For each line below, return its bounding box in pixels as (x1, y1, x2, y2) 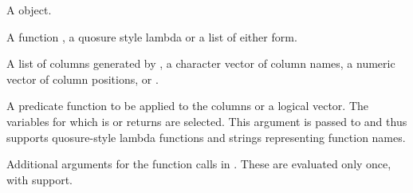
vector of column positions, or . (6, 70, 159, 87)
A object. (6, 2, 52, 18)
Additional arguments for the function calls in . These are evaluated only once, (6, 156, 391, 172)
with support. (6, 171, 73, 187)
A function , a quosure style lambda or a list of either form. (6, 28, 297, 45)
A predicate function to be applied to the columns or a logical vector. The (6, 97, 369, 114)
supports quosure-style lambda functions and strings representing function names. (6, 128, 406, 145)
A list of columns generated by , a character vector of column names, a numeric (6, 55, 395, 72)
